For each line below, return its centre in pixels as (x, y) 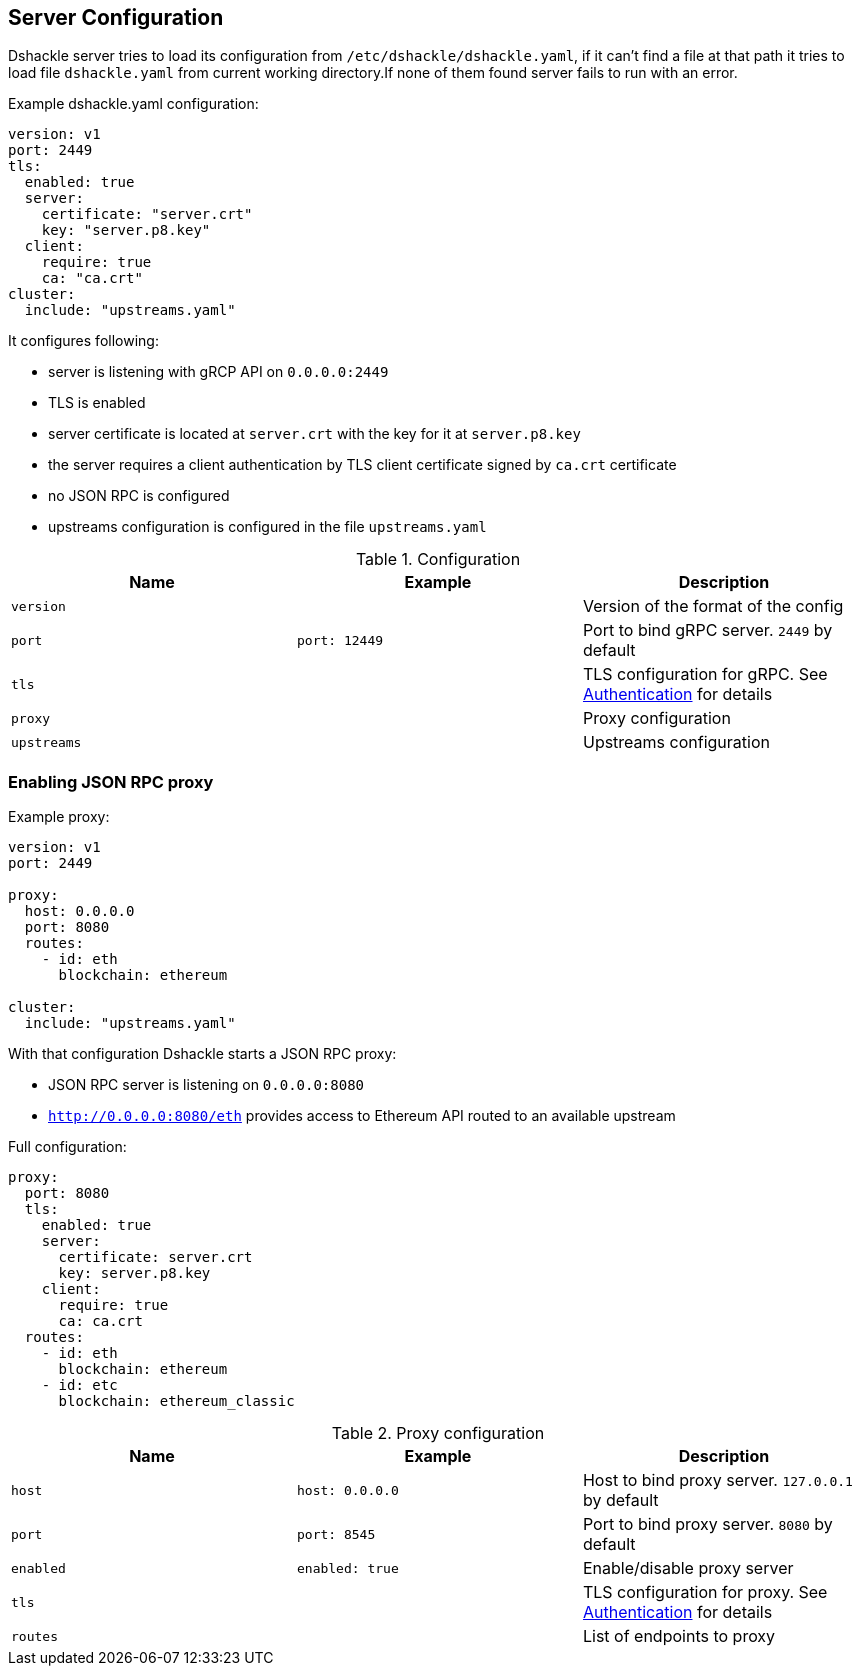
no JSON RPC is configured (139, 496)
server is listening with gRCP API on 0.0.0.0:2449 (218, 372)
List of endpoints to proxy (679, 1636)
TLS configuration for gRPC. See (705, 674)
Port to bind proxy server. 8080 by (707, 1524)
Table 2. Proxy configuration (438, 1433)
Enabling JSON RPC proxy (111, 781)
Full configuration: (67, 1147)
